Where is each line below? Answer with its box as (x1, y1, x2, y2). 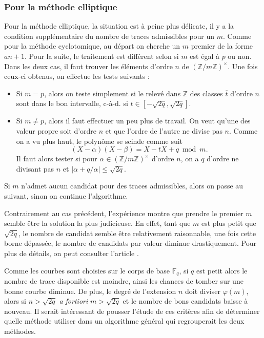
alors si (4, 295, 26, 306)
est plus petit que (201, 218, 256, 228)
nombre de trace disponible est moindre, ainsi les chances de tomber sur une (4, 275, 243, 286)
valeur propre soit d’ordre (16, 125, 97, 136)
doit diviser (185, 285, 220, 296)
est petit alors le (196, 265, 248, 276)
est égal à (190, 51, 219, 61)
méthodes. (4, 325, 36, 336)
